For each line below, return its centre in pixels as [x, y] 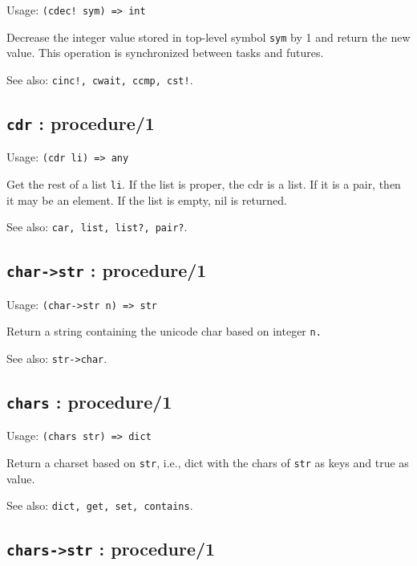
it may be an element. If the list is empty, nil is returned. [147, 200]
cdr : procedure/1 [81, 122]
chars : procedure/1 [89, 402]
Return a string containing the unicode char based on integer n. [164, 331]
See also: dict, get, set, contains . [100, 505]
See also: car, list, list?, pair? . [97, 227]
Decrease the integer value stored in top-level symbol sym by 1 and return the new [208, 37]
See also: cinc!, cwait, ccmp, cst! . [100, 79]
